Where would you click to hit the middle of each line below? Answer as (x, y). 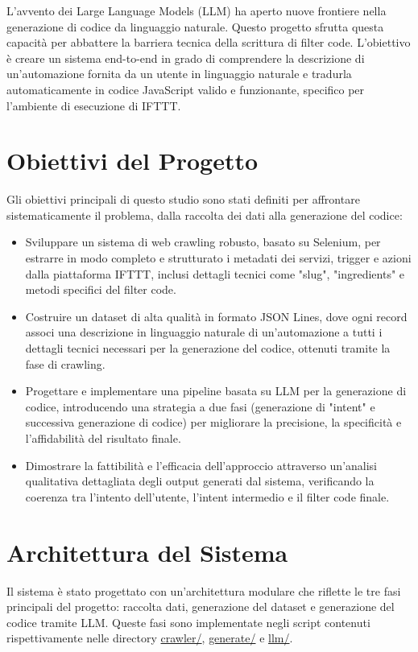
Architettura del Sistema (147, 552)
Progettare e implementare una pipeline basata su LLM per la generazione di (216, 391)
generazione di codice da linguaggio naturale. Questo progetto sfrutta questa (195, 26)
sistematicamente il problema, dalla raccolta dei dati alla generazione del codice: (205, 215)
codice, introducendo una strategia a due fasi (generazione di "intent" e (200, 406)
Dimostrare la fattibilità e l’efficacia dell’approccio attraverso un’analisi (201, 465)
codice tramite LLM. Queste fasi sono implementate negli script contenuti (188, 622)
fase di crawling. (65, 363)
